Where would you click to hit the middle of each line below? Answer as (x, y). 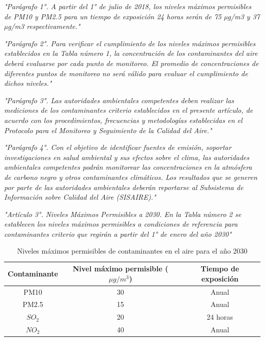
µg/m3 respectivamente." (42, 26)
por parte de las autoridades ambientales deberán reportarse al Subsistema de (124, 187)
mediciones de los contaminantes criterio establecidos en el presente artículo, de (129, 110)
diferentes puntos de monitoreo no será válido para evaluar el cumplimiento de (126, 73)
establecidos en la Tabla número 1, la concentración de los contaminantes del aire (131, 53)
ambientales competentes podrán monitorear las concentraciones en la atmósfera (128, 167)
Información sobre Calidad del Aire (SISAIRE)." (80, 197)
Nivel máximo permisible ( (120, 269)
